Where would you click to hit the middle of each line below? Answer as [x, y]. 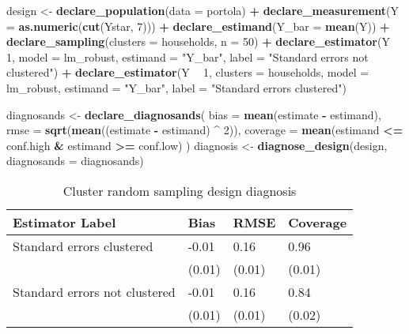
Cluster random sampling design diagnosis [180, 190]
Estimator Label [64, 222]
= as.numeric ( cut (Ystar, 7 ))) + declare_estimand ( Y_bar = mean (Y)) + [198, 26]
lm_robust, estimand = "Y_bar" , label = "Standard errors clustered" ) [176, 87]
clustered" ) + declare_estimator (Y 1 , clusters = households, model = [188, 72]
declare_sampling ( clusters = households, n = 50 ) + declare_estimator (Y [198, 41]
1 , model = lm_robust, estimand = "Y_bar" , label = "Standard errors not [187, 56]
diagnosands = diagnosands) [75, 161]
